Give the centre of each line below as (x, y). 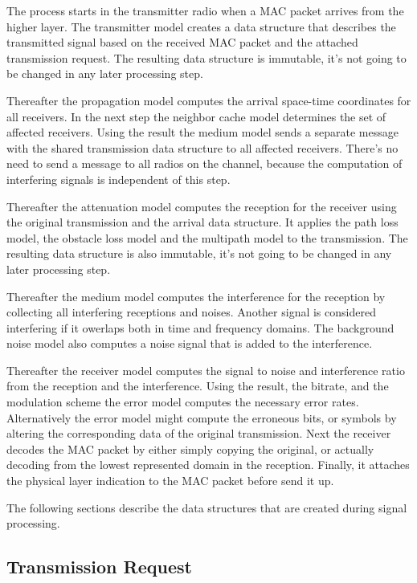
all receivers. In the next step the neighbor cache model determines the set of (196, 116)
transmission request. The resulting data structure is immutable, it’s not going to (206, 57)
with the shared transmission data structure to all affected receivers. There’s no (202, 147)
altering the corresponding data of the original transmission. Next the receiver (199, 433)
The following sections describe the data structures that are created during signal (207, 507)
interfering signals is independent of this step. (119, 179)
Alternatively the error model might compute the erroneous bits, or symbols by (202, 417)
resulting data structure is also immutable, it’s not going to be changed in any (199, 253)
